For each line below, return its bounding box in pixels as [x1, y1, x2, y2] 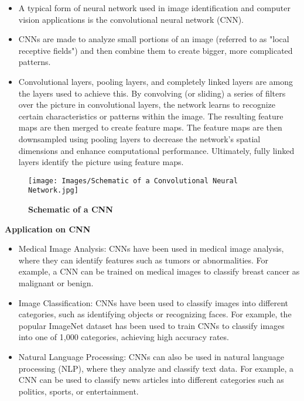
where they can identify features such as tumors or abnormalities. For [18, 253, 269, 266]
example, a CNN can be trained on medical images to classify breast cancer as [18, 265, 300, 277]
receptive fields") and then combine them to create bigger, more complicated [18, 44, 293, 56]
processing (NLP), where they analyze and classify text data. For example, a [18, 362, 294, 374]
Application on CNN [5, 222, 91, 235]
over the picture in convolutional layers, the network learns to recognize [18, 98, 276, 111]
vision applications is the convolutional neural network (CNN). [18, 13, 244, 25]
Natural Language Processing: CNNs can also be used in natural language [18, 350, 284, 362]
